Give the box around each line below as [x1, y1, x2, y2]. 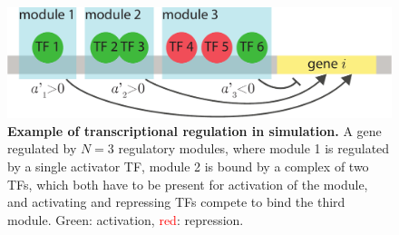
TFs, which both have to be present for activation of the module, [7, 174, 368, 193]
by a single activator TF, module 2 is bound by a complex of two [7, 156, 369, 175]
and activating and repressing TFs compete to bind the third [7, 192, 345, 211]
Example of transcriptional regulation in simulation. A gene [7, 121, 382, 140]
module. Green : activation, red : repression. [7, 210, 244, 229]
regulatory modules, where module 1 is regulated [118, 139, 390, 158]
